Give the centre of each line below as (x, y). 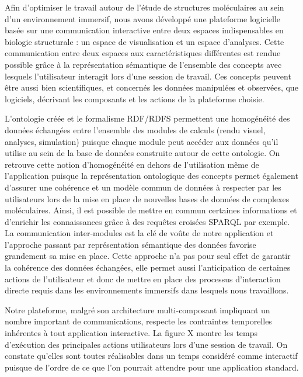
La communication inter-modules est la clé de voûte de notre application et (139, 233)
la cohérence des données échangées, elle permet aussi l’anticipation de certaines (148, 267)
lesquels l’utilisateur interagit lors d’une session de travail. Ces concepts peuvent (148, 76)
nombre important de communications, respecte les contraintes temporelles (138, 321)
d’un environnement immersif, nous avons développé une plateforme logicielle (143, 18)
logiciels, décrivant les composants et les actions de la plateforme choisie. (135, 98)
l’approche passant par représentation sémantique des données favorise (130, 244)
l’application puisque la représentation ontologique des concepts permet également (151, 176)
